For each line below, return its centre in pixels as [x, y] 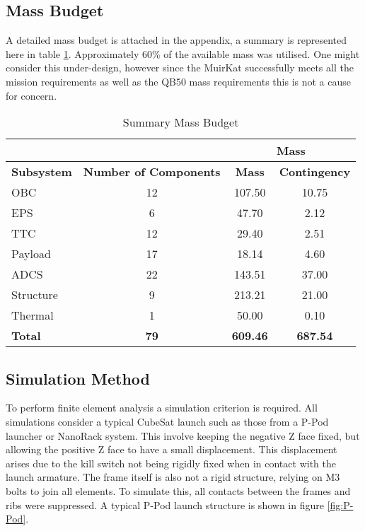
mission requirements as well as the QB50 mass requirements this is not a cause [178, 81]
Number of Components [152, 172]
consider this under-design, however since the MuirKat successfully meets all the [180, 68]
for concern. [31, 95]
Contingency [315, 172]
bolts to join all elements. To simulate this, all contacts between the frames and [178, 490]
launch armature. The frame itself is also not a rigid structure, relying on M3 [173, 477]
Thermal [33, 315]
